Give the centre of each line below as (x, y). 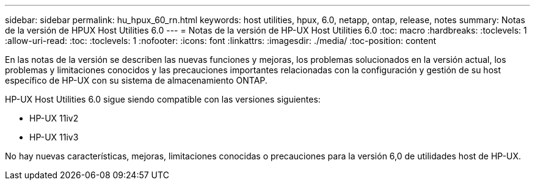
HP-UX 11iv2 (54, 118)
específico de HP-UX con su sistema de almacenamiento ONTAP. (136, 80)
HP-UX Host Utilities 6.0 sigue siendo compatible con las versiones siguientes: (163, 99)
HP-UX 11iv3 (54, 137)
